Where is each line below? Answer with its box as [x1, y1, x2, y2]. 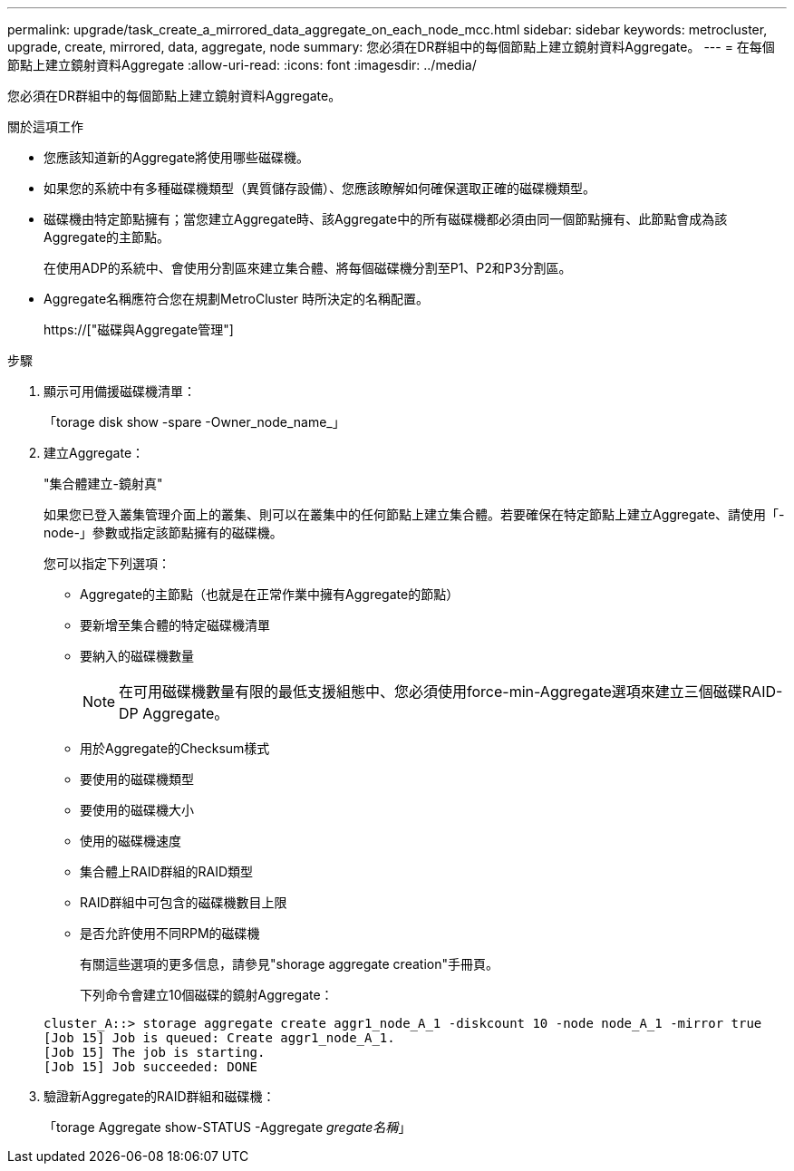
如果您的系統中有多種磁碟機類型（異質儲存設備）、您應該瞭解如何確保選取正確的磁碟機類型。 [44, 180, 595, 196]
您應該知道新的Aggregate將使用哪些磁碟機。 [44, 150, 310, 165]
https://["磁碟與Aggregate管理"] [44, 322, 234, 337]
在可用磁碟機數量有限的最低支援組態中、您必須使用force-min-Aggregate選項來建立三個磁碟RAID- [119, 682, 783, 701]
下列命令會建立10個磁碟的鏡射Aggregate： [80, 987, 334, 1002]
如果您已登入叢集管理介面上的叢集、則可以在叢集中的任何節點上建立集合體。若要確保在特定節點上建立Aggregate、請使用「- [44, 507, 785, 522]
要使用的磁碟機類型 [80, 771, 194, 787]
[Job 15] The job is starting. [44, 1045, 266, 1060]
